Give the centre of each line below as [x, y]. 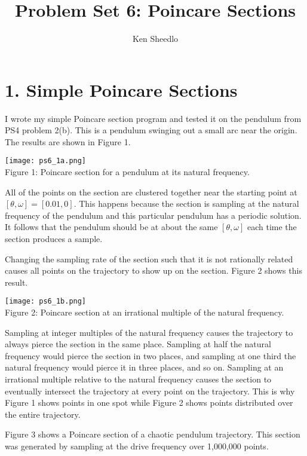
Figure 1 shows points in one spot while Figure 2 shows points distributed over [149, 403]
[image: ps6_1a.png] [46, 161]
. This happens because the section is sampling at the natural [186, 203]
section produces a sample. [54, 239]
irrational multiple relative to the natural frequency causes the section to [138, 379]
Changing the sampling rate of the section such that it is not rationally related [149, 258]
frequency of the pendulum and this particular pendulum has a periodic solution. [153, 215]
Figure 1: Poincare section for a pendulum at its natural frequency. [127, 172]
